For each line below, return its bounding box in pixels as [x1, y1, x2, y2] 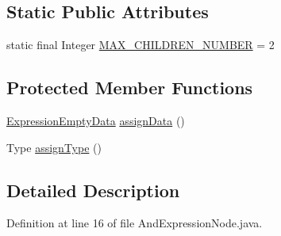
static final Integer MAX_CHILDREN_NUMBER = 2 [6, 36, 275, 53]
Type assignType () [6, 139, 102, 155]
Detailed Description [6, 177, 180, 202]
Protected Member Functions [6, 75, 253, 100]
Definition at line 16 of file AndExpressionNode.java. [6, 215, 263, 231]
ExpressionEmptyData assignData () [6, 112, 185, 128]
